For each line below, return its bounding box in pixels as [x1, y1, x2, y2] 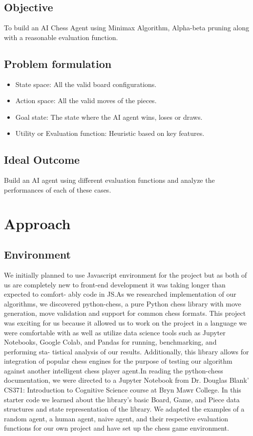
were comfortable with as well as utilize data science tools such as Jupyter [4, 327, 226, 337]
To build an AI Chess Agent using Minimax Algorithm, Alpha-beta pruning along [4, 22, 250, 33]
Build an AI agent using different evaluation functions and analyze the [4, 175, 215, 185]
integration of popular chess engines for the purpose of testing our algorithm [4, 356, 232, 366]
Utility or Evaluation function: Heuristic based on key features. [15, 128, 205, 138]
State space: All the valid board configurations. [15, 79, 157, 89]
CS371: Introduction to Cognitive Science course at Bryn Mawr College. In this [4, 385, 241, 395]
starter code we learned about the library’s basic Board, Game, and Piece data [4, 394, 240, 404]
